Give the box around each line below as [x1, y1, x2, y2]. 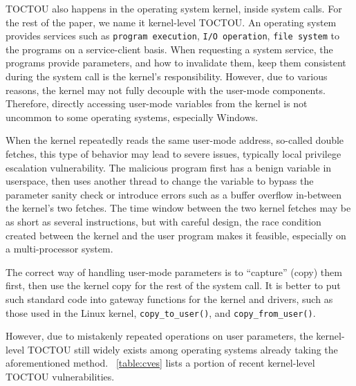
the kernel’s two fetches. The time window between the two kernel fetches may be [6, 201, 351, 215]
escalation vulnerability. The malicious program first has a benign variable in [6, 160, 332, 174]
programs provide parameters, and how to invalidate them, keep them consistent [6, 55, 346, 70]
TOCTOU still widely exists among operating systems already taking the [27, 342, 338, 356]
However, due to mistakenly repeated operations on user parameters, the [6, 329, 313, 343]
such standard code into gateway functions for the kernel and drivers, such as [6, 291, 333, 306]
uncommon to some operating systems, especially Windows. [6, 109, 259, 124]
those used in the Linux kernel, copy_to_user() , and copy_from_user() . [6, 305, 316, 320]
